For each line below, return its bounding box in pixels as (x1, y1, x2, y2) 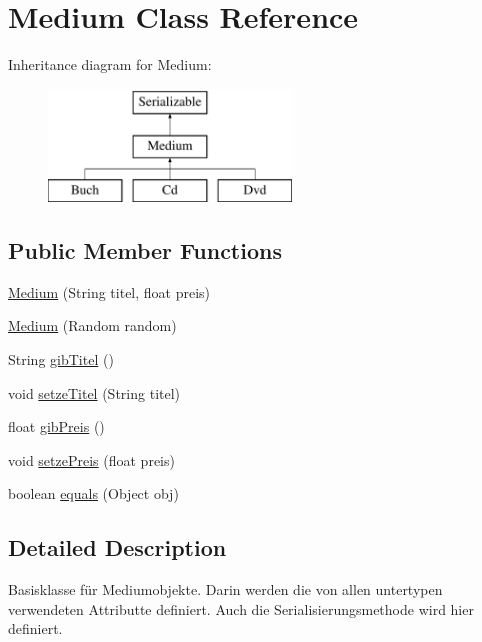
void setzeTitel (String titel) (8, 382, 181, 403)
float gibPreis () (8, 416, 105, 437)
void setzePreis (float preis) (8, 449, 175, 470)
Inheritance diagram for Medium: (8, 54, 212, 75)
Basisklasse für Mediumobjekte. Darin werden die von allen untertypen (8, 579, 443, 600)
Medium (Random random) (8, 315, 177, 336)
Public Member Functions (8, 235, 282, 266)
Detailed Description (8, 532, 227, 563)
